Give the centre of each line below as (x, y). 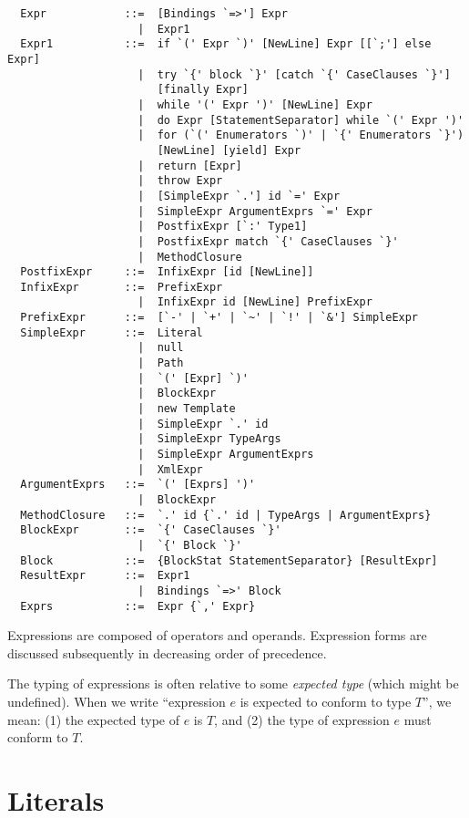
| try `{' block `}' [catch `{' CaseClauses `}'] (294, 74)
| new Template (187, 409)
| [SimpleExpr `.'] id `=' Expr (239, 196)
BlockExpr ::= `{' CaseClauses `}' (151, 530)
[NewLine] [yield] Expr (229, 150)
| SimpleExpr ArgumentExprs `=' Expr (255, 211)
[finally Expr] (203, 90)
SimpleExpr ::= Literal (112, 332)
